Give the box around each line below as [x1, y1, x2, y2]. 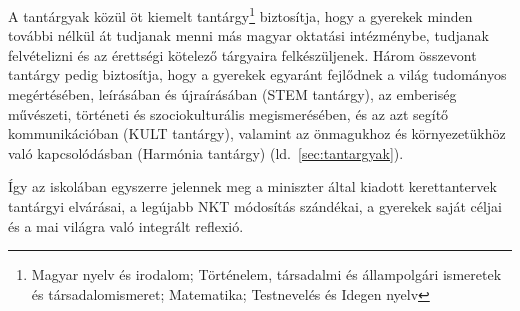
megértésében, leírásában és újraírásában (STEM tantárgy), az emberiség [8, 84, 457, 105]
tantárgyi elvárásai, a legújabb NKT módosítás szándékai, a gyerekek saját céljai [8, 196, 502, 216]
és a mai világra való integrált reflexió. [8, 215, 244, 236]
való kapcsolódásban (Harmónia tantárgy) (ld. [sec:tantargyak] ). [8, 142, 404, 163]
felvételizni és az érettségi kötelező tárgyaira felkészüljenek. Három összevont [8, 44, 477, 65]
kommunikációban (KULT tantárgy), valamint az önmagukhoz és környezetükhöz [8, 123, 506, 144]
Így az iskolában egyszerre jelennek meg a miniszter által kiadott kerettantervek [8, 176, 497, 197]
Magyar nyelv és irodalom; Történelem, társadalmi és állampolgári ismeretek [31, 264, 502, 285]
